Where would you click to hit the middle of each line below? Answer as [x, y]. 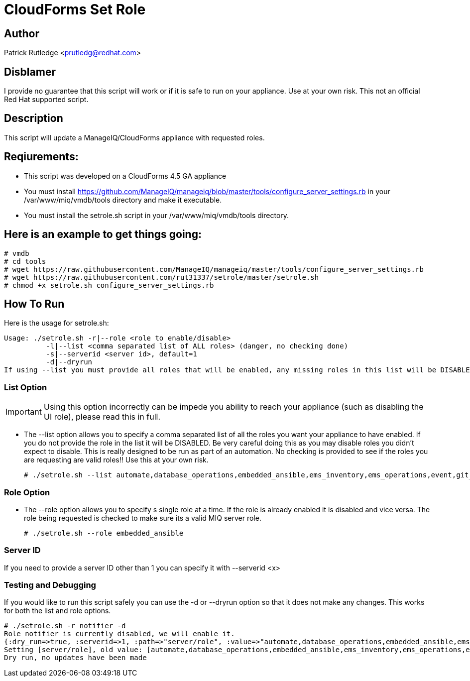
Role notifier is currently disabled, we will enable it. [119, 634]
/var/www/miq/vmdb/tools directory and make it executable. [123, 200]
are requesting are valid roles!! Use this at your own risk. [116, 460]
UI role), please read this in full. [102, 417]
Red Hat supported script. [46, 100]
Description [34, 118]
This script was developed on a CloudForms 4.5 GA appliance [125, 176]
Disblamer [30, 72]
